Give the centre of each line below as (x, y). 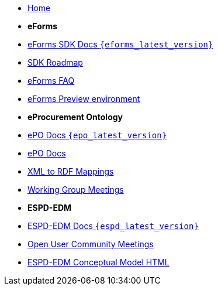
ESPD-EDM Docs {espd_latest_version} (113, 226)
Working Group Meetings (76, 190)
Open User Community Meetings (91, 244)
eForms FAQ (51, 81)
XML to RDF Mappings (71, 171)
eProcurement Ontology (75, 117)
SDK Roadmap (55, 62)
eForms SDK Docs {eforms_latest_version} (120, 44)
